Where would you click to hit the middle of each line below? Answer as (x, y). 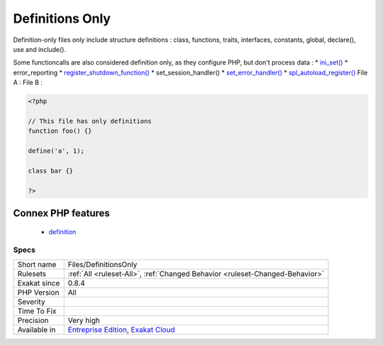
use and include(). (40, 49)
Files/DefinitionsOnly (102, 264)
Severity (31, 302)
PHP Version (38, 292)
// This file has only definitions (90, 121)
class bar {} (51, 171)
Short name (37, 264)
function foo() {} (60, 131)
